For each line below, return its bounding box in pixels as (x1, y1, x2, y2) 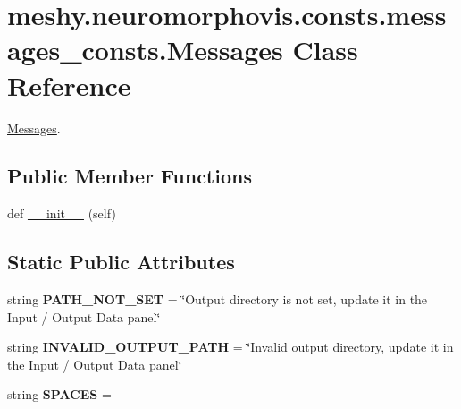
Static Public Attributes (7, 248, 235, 276)
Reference (7, 66, 131, 103)
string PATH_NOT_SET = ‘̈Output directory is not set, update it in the (7, 290, 428, 309)
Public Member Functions (7, 162, 252, 190)
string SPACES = (7, 385, 112, 404)
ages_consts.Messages (7, 31, 283, 68)
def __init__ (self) (7, 204, 116, 223)
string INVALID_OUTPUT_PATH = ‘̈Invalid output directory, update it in (7, 337, 454, 356)
